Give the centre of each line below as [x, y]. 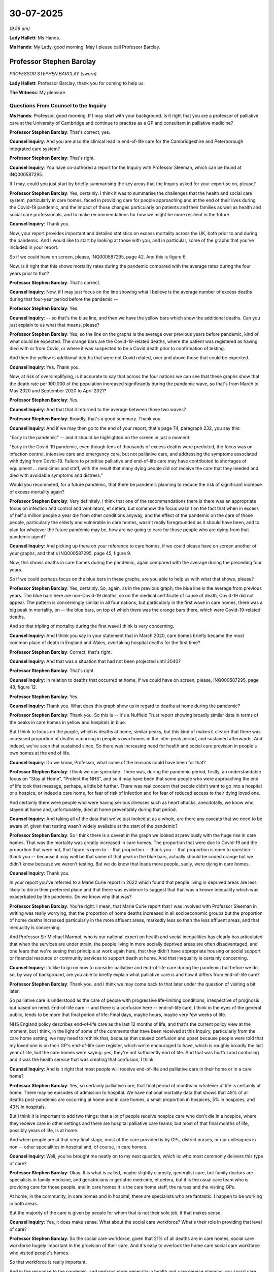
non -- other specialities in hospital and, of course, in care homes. [78, 1147]
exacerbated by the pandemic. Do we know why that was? [71, 897]
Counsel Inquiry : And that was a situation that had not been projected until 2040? [95, 661]
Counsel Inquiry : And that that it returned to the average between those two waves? [98, 409]
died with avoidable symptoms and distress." [56, 475]
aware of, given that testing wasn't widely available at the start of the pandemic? [93, 826]
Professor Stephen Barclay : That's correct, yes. [60, 132]
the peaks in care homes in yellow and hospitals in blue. [68, 722]
